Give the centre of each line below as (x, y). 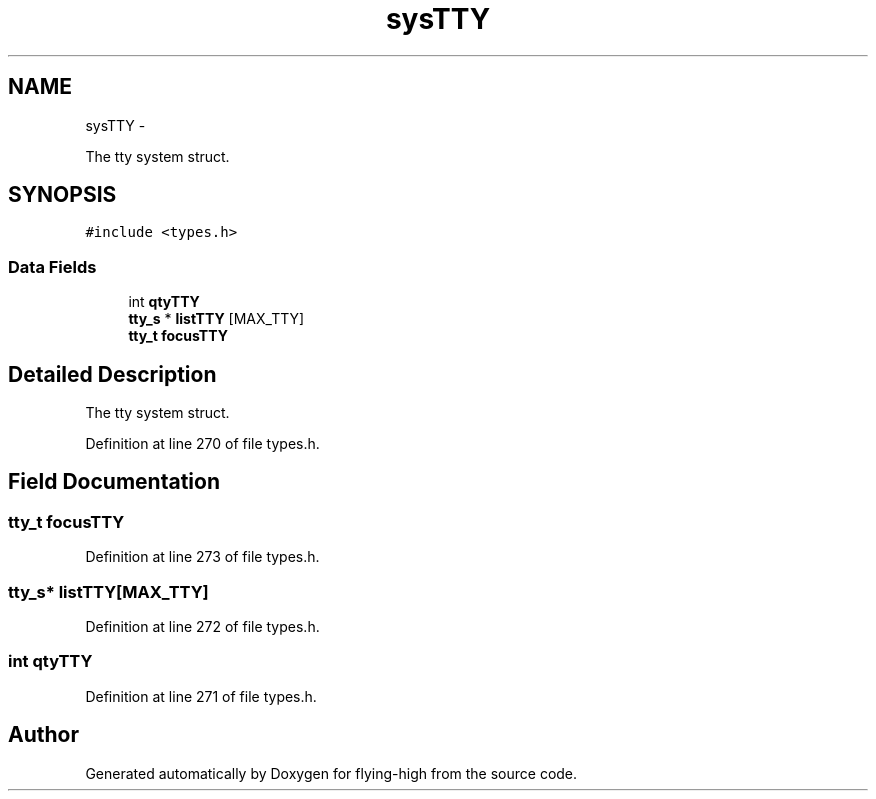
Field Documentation (114, 482)
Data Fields (52, 266)
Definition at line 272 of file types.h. (202, 626)
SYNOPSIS (62, 195)
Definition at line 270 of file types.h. (202, 444)
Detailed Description (112, 374)
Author (43, 735)
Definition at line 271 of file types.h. (201, 696)
